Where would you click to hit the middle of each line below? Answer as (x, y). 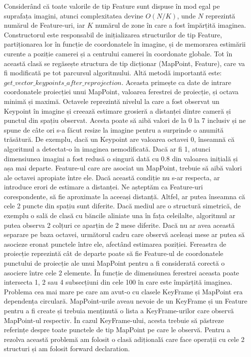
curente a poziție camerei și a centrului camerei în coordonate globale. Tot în (118, 53)
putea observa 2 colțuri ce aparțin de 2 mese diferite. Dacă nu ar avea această (119, 225)
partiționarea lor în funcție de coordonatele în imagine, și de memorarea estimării (125, 44)
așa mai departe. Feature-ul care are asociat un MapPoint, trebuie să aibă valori (123, 168)
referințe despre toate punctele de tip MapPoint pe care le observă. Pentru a (117, 330)
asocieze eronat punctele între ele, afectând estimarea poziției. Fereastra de (115, 244)
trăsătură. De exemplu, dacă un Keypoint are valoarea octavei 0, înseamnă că (119, 139)
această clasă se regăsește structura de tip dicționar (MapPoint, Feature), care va (125, 63)
